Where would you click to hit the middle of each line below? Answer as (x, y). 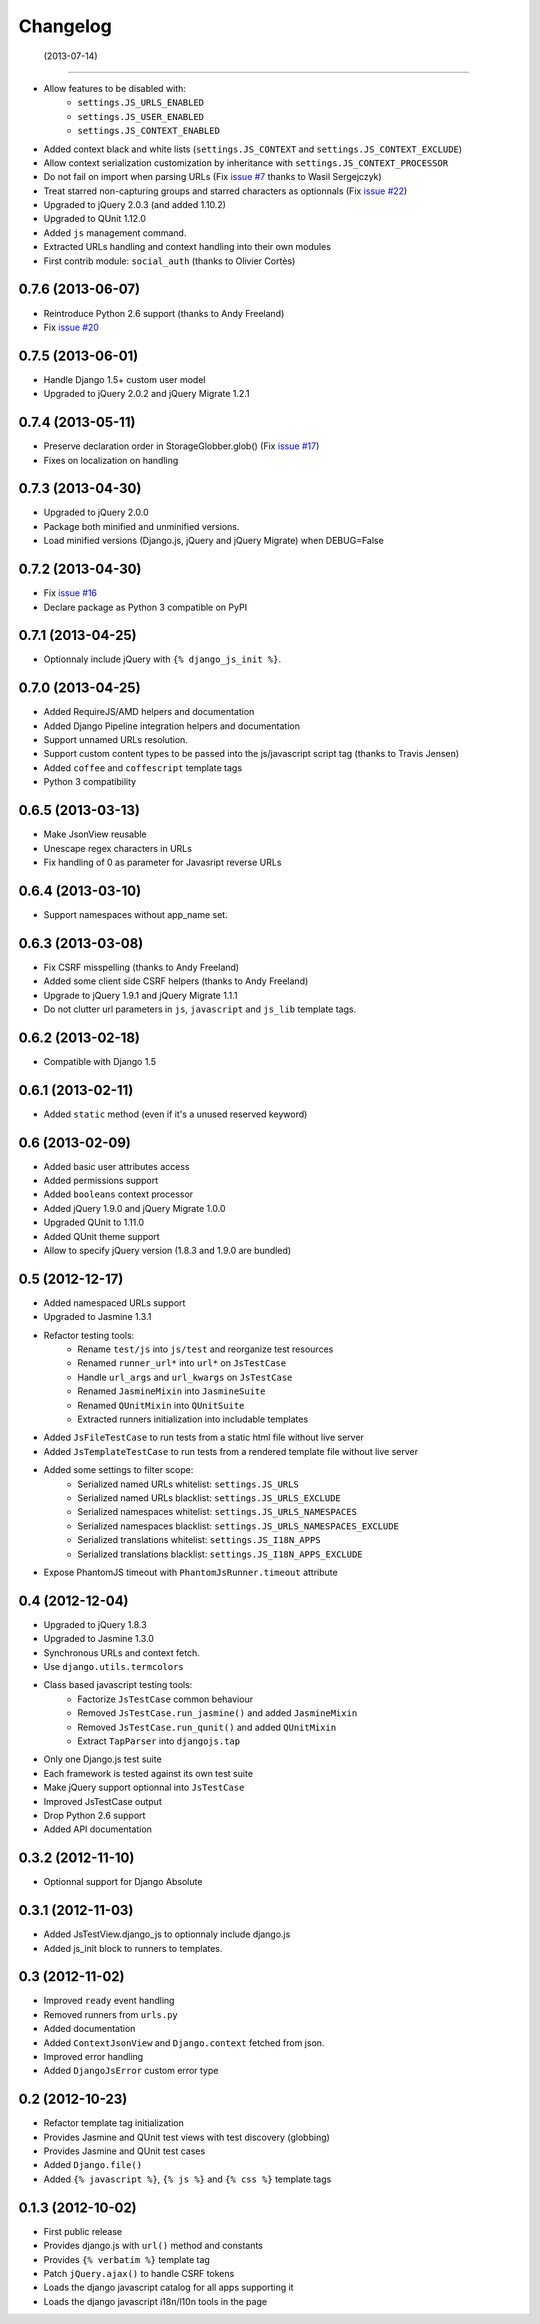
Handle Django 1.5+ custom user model (124, 379)
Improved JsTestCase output (102, 1801)
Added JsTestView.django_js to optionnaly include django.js (167, 1934)
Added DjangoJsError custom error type (131, 2071)
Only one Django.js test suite (102, 1759)
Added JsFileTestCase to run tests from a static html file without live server (204, 1437)
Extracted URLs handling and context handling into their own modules (187, 247)
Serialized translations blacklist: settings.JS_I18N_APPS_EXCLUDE (220, 1554)
